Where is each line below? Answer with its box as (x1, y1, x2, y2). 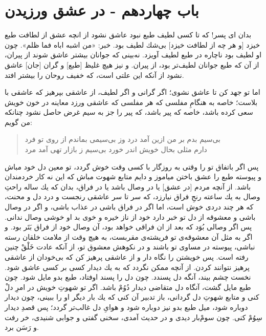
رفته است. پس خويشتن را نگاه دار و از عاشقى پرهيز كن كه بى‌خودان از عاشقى (5, 251, 249, 262)
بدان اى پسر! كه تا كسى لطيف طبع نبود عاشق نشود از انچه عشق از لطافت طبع (5, 29, 252, 40)
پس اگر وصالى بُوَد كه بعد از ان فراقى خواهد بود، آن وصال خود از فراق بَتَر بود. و (5, 221, 252, 232)
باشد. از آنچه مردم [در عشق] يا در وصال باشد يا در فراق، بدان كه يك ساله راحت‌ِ (5, 181, 251, 192)
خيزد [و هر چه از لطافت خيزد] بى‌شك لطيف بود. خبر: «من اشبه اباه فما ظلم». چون (5, 39, 260, 50)
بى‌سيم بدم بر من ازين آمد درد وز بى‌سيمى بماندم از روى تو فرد (25, 134, 220, 144)
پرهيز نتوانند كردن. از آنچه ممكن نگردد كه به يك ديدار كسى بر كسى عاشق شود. (5, 261, 250, 272)
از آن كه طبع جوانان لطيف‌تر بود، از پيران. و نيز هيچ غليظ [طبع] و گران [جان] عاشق (5, 59, 259, 70)
